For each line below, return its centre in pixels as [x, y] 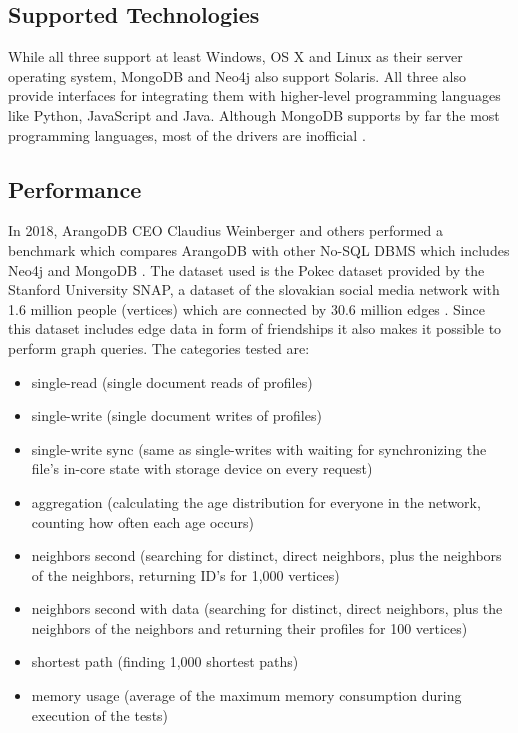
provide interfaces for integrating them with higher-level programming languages [254, 95]
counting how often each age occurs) [142, 521]
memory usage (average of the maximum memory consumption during [246, 695]
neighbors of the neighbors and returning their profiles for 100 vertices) [249, 627]
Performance [75, 188]
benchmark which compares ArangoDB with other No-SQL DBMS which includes [259, 249]
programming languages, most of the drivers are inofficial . [187, 134]
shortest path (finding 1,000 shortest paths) [165, 661]
